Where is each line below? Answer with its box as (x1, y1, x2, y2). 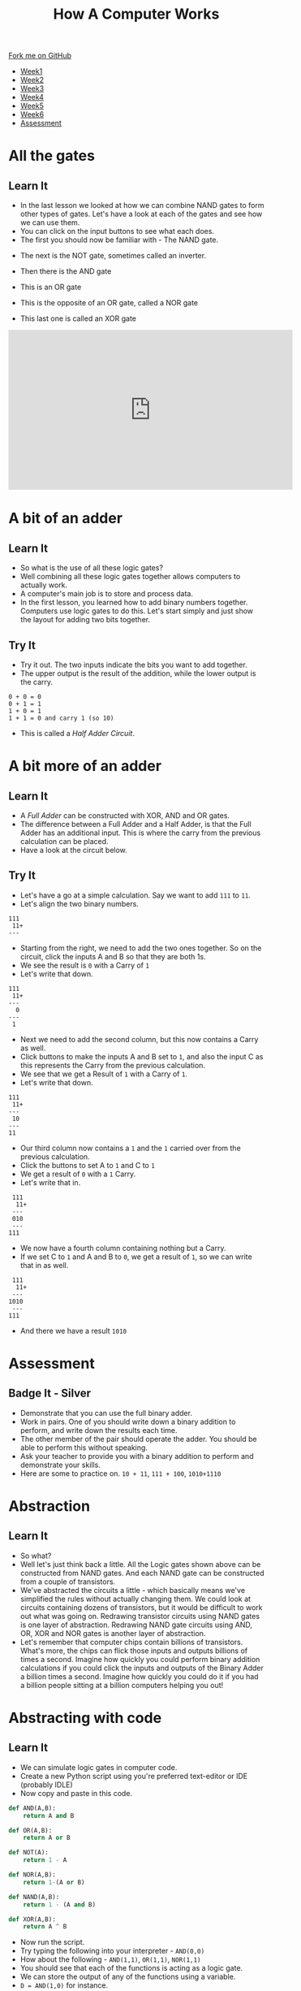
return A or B (23, 1833, 71, 1842)
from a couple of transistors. (19, 1577, 116, 1586)
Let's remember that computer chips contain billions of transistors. (19, 1637, 243, 1647)
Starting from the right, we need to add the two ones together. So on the (19, 943, 262, 953)
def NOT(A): (8, 1849, 49, 1857)
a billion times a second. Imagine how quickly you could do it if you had (19, 1671, 259, 1682)
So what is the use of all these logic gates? (19, 563, 164, 573)
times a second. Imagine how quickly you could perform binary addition (19, 1654, 260, 1664)
